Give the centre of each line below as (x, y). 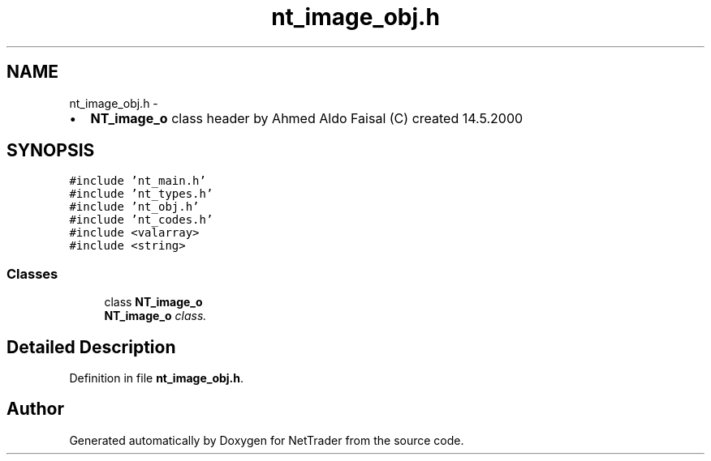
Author (35, 409)
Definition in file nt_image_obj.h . (157, 378)
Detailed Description (91, 347)
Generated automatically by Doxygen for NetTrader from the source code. (267, 440)
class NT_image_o (153, 302)
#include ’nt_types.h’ (141, 194)
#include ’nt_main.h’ (138, 181)
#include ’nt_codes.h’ (141, 220)
